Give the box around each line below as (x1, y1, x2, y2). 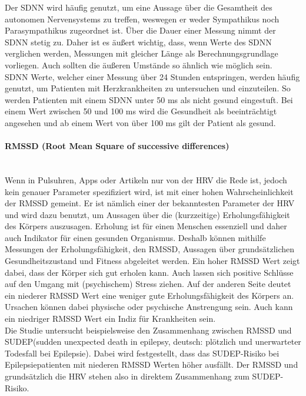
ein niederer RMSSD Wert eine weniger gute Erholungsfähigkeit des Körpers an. (5, 289, 294, 301)
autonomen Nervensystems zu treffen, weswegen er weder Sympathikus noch (5, 12, 280, 25)
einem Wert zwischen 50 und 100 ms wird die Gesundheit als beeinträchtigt (5, 105, 277, 117)
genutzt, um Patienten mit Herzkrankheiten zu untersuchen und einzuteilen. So (5, 82, 291, 94)
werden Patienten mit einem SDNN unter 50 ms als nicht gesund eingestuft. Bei (5, 93, 293, 105)
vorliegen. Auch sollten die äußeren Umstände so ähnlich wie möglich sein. (5, 58, 272, 71)
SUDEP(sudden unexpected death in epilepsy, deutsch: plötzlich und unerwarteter (5, 335, 301, 348)
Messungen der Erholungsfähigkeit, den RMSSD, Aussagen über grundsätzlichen (5, 243, 295, 255)
